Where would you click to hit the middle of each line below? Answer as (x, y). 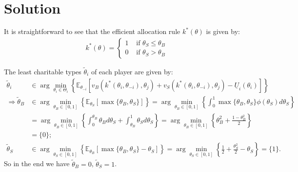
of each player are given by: (132, 71)
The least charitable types (43, 71)
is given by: (223, 31)
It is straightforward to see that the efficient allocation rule (92, 31)
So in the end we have (37, 163)
